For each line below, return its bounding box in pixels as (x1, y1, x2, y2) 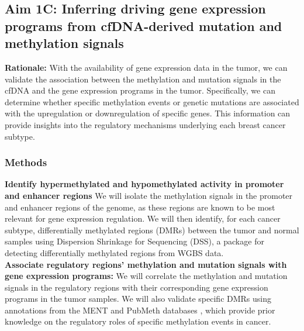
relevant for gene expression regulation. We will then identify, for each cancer (5, 212, 281, 225)
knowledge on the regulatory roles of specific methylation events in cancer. (5, 315, 271, 327)
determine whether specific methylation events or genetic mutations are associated (5, 95, 299, 108)
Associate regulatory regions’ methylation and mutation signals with (5, 258, 287, 270)
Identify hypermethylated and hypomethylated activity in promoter (5, 178, 284, 190)
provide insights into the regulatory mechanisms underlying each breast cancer (5, 118, 286, 130)
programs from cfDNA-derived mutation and (5, 16, 282, 35)
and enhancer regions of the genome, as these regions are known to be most (5, 201, 275, 213)
